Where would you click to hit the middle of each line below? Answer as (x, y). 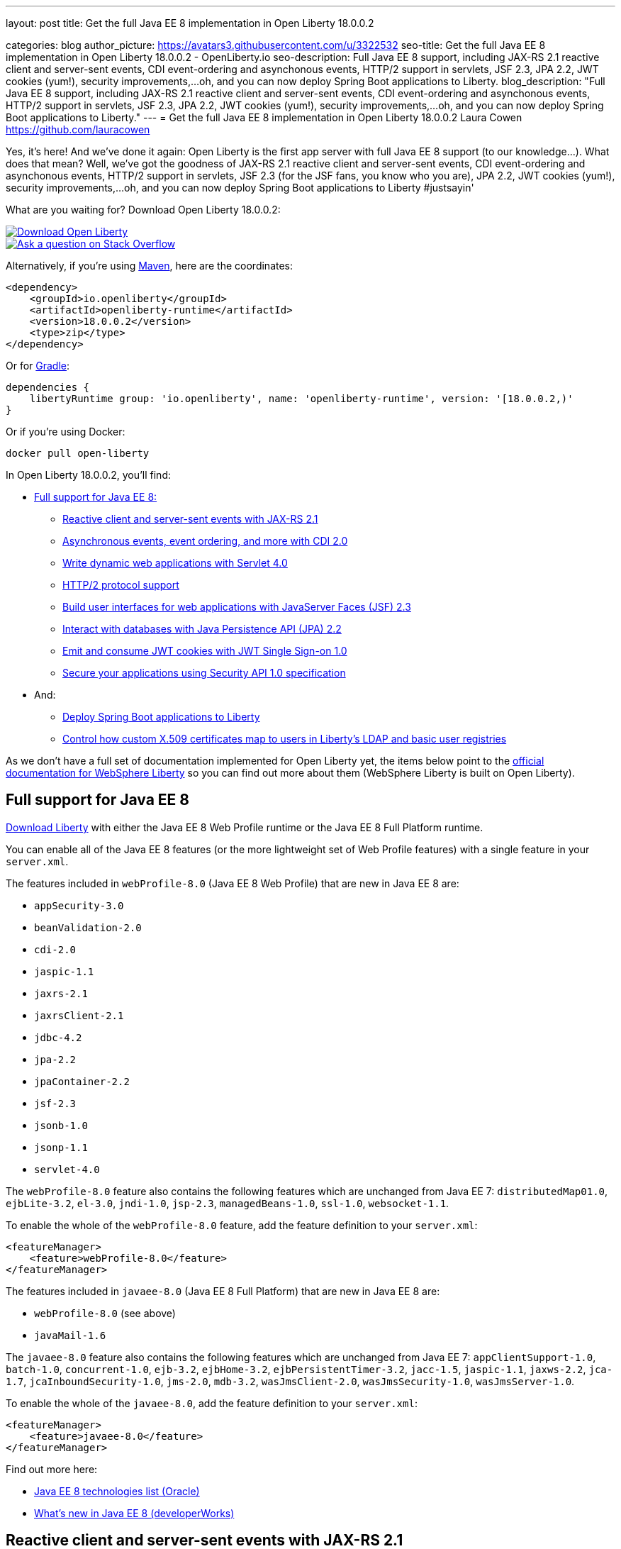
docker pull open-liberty (78, 453)
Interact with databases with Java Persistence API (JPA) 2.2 (202, 629)
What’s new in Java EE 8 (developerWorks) (134, 1513)
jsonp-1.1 (61, 1147)
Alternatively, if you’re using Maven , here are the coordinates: (150, 266)
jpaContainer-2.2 (82, 1081)
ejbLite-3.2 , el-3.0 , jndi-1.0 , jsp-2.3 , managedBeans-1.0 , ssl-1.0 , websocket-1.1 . (228, 1203)
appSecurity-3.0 (79, 905)
